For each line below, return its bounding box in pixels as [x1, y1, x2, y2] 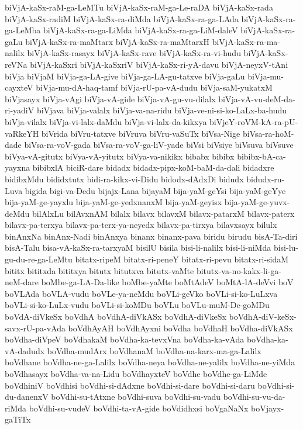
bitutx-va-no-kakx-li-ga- [196, 264, 281, 276]
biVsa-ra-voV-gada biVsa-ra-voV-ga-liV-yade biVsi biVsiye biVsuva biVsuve [24, 139, 294, 151]
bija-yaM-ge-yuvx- [224, 196, 290, 208]
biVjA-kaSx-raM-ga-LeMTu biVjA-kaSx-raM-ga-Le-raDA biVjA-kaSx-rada [5, 1, 273, 13]
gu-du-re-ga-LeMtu [5, 253, 73, 265]
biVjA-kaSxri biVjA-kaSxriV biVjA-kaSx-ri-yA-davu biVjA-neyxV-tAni [30, 58, 288, 70]
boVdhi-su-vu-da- [223, 390, 285, 403]
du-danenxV [5, 390, 49, 403]
